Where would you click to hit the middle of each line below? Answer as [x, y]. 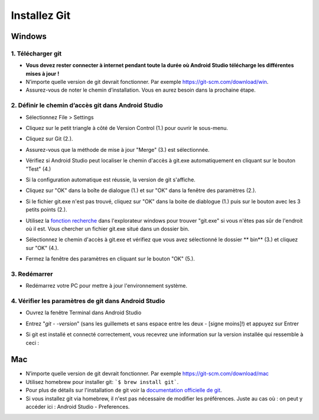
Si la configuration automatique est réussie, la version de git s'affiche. [111, 180]
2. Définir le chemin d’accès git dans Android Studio [87, 105]
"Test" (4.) [38, 169]
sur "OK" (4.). [42, 248]
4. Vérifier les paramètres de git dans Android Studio [88, 301]
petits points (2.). [46, 210]
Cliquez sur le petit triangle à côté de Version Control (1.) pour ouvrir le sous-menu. [127, 128]
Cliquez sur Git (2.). [49, 139]
